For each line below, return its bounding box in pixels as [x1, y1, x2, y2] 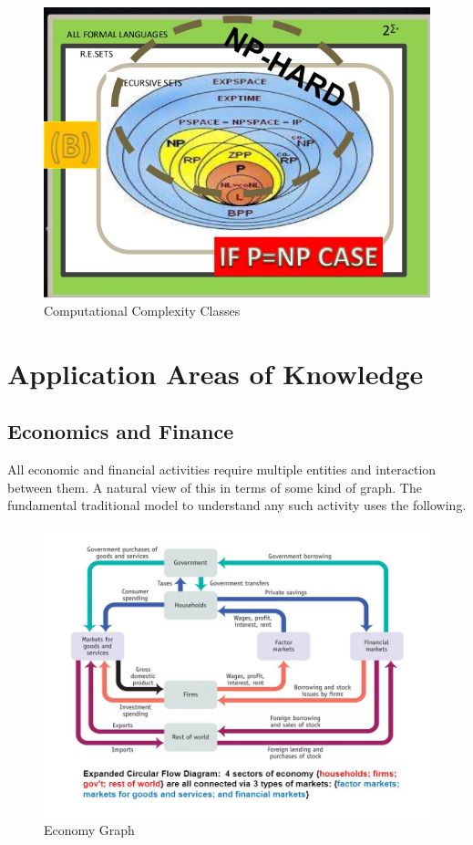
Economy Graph [44, 820, 135, 840]
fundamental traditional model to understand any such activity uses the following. [7, 496, 467, 515]
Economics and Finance [7, 417, 234, 445]
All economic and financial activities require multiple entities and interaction [7, 460, 437, 479]
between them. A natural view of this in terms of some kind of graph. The [7, 477, 422, 496]
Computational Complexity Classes [44, 300, 241, 319]
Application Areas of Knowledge [7, 354, 424, 391]
